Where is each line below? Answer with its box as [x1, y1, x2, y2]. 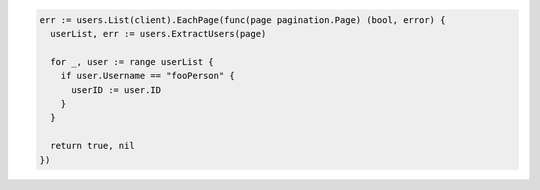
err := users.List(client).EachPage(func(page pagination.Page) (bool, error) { [39, 14, 446, 25]
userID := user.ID [71, 84, 162, 95]
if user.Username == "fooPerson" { [60, 70, 235, 82]
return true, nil [50, 140, 135, 152]
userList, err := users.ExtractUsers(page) [50, 28, 267, 39]
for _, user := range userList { [50, 56, 214, 67]
